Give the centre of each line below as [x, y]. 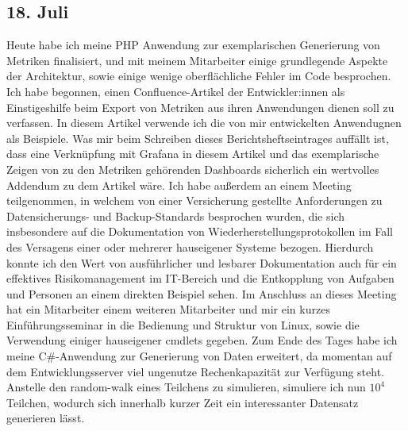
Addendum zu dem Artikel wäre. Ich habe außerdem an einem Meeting [179, 185]
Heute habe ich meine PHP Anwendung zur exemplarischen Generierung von [193, 45]
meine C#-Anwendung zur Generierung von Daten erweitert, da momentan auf [199, 356]
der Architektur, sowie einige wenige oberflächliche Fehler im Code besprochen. [199, 76]
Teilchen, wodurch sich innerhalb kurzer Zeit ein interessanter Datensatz [183, 402]
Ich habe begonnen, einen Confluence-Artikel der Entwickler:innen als [176, 91]
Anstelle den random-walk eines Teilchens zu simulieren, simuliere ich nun [186, 387]
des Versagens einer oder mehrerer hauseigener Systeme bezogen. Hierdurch [190, 246]
